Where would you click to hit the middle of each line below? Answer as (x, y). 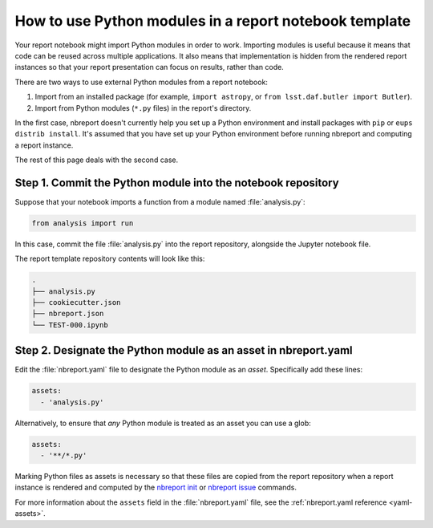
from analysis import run (83, 223)
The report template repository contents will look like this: (110, 259)
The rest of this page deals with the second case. (97, 160)
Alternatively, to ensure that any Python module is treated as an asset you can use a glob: (163, 423)
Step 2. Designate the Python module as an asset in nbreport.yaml (184, 350)
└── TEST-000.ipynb (70, 325)
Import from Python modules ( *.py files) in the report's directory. (143, 108)
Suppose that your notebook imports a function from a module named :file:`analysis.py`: (160, 201)
